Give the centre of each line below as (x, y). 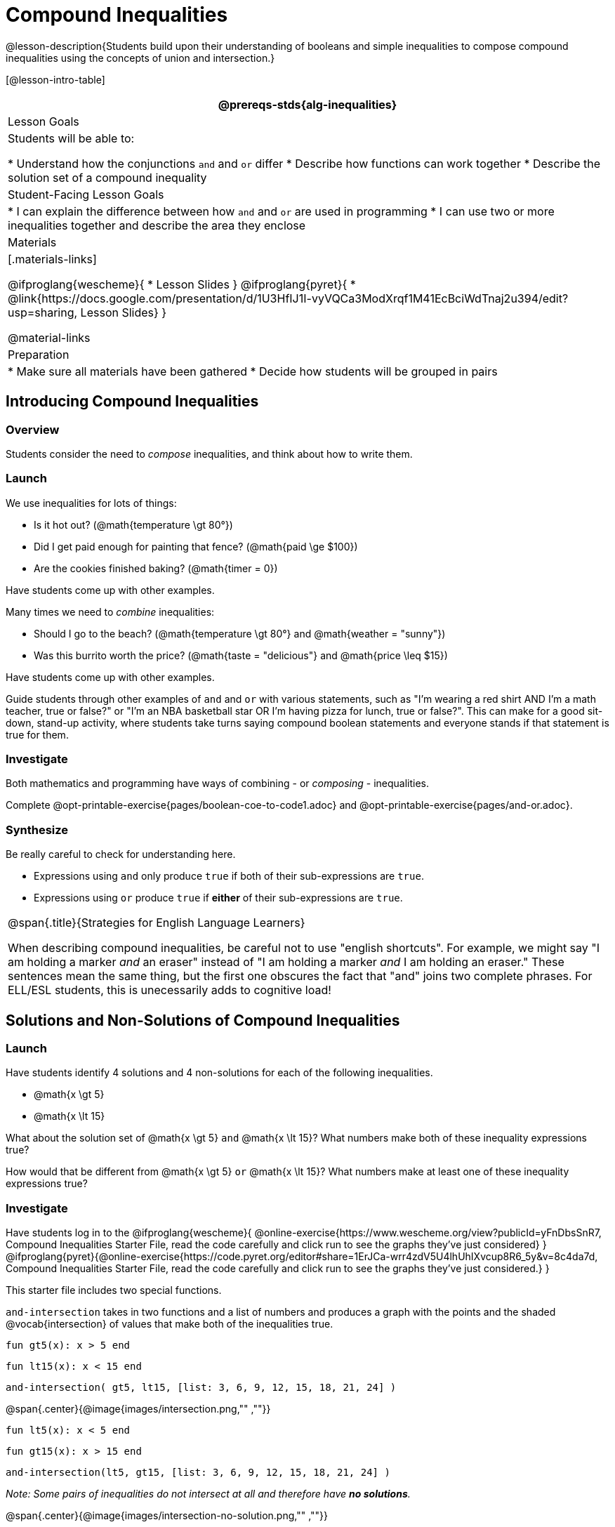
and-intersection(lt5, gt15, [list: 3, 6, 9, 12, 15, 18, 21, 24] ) (198, 1473)
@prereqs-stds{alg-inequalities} (307, 104)
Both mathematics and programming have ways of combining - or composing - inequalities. (217, 784)
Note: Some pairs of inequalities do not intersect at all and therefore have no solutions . (208, 1494)
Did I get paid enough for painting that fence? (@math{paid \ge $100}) (196, 546)
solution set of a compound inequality (107, 177)
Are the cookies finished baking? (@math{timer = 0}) (156, 568)
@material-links (49, 337)
